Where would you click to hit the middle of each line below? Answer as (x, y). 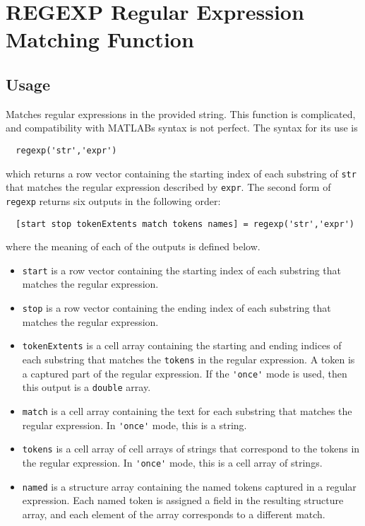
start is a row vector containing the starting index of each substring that (182, 270)
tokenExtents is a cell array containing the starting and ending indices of (182, 345)
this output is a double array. (86, 387)
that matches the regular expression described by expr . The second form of (168, 187)
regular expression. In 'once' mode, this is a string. (134, 425)
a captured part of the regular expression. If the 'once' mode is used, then (185, 373)
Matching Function (100, 39)
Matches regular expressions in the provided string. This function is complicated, (181, 113)
